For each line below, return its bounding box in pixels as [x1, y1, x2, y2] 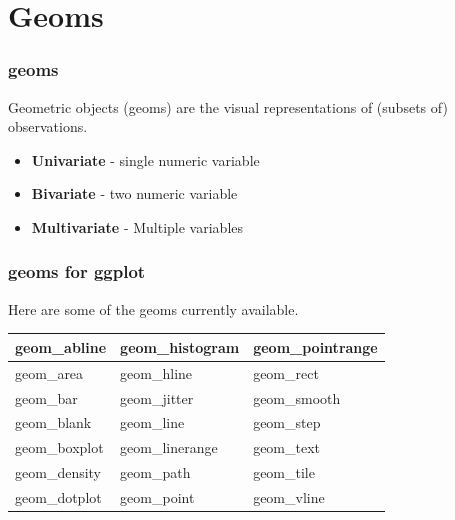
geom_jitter [120, 387, 194, 408]
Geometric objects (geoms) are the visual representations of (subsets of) [8, 96, 448, 117]
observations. [8, 116, 88, 137]
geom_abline [15, 336, 107, 357]
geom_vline [253, 486, 325, 507]
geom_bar [15, 387, 78, 408]
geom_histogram [120, 336, 240, 357]
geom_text [253, 437, 321, 458]
